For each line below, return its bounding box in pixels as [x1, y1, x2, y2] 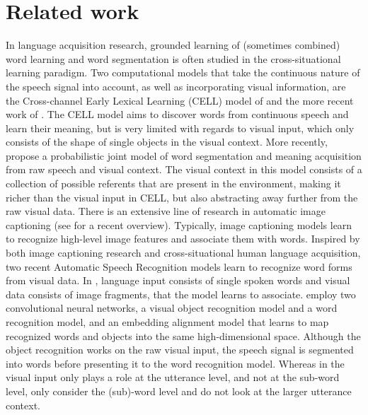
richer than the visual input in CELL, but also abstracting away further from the [6, 189, 358, 204]
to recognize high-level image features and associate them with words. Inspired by [6, 231, 360, 246]
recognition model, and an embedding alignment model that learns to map [6, 315, 329, 329]
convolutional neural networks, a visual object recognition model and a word [6, 300, 338, 315]
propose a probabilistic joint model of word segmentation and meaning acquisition [6, 148, 362, 163]
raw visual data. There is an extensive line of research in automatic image [6, 204, 326, 218]
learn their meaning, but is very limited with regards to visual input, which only [6, 120, 355, 135]
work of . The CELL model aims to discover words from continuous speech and [6, 107, 349, 122]
